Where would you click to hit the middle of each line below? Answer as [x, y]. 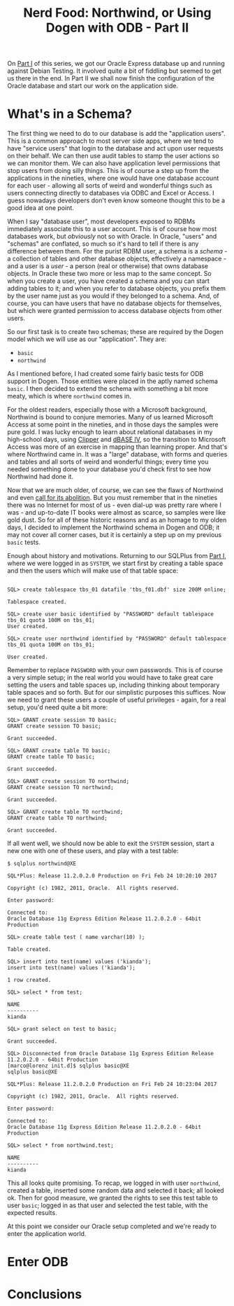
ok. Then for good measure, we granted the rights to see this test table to [112, 1198]
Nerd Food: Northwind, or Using [117, 13]
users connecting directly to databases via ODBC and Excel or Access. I [111, 193]
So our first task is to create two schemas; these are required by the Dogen [115, 332]
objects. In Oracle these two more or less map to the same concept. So [109, 274]
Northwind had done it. [40, 477]
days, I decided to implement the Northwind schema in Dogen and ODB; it [114, 527]
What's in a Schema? [70, 114]
